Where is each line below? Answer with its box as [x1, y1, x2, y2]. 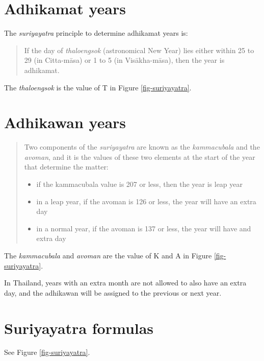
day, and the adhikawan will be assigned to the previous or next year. [4, 287, 222, 298]
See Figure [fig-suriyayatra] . [4, 347, 90, 357]
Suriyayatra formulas [4, 317, 154, 338]
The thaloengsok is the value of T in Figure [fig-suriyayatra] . [4, 82, 192, 92]
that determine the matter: [24, 161, 109, 172]
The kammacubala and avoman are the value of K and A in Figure [4, 250, 212, 260]
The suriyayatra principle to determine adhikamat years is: [4, 28, 188, 38]
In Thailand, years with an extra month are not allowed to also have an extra [4, 277, 247, 288]
